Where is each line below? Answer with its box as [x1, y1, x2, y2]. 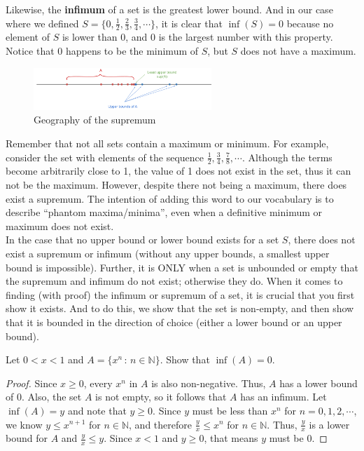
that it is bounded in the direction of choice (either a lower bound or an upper [6, 314, 342, 329]
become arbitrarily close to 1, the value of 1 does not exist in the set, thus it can [6, 163, 351, 178]
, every [83, 375, 113, 390]
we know [6, 417, 43, 431]
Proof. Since [6, 375, 57, 390]
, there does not [288, 232, 356, 247]
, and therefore [129, 417, 192, 431]
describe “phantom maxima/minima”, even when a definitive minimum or [6, 205, 323, 220]
